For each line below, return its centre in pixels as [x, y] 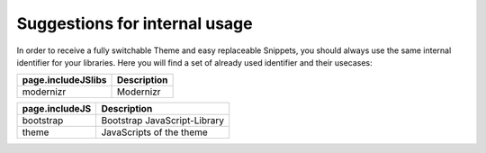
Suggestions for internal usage [135, 23]
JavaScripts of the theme [155, 132]
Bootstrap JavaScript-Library [163, 121]
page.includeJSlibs [64, 80]
